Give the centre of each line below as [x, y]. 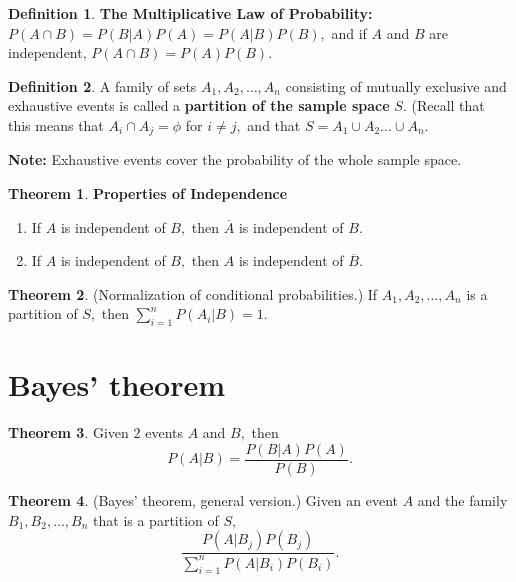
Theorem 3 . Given [68, 432]
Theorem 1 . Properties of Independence [148, 193]
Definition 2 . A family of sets [102, 85]
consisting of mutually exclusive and [396, 85]
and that [274, 124]
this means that [56, 124]
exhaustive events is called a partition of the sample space [199, 105]
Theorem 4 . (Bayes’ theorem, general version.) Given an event [203, 499]
